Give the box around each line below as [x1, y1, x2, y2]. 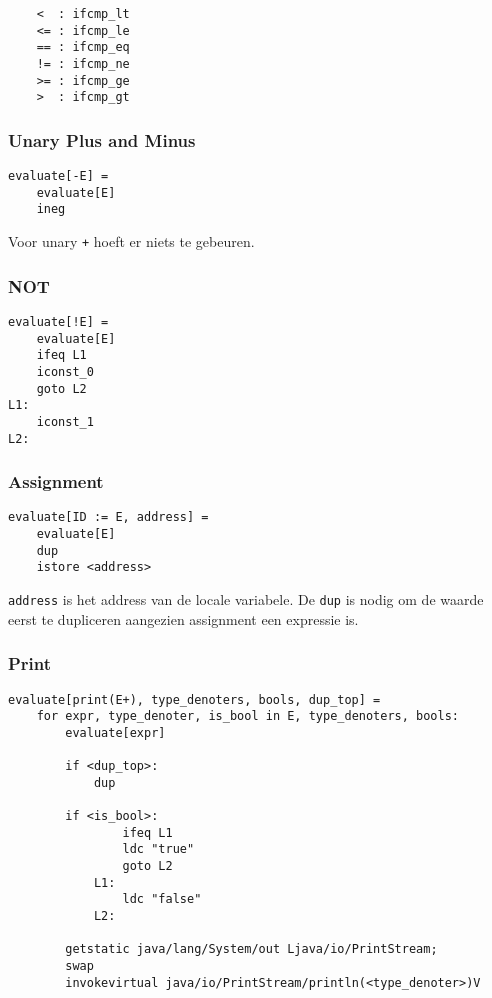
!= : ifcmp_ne [36, 56, 130, 71]
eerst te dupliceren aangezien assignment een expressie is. [8, 608, 359, 629]
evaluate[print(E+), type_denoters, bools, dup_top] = [8, 692, 381, 707]
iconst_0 [36, 364, 94, 379]
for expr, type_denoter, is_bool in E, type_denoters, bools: [36, 709, 460, 724]
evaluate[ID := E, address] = [8, 510, 209, 525]
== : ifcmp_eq [36, 40, 130, 55]
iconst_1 [36, 414, 94, 429]
